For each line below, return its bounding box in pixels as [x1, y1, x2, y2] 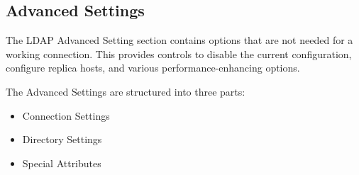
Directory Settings [22, 132, 102, 147]
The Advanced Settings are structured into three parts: [6, 84, 245, 98]
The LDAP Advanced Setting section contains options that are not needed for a [6, 33, 353, 47]
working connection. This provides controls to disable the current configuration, [6, 46, 352, 61]
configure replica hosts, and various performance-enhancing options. [6, 60, 300, 75]
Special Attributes [22, 155, 101, 170]
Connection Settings [22, 108, 110, 123]
